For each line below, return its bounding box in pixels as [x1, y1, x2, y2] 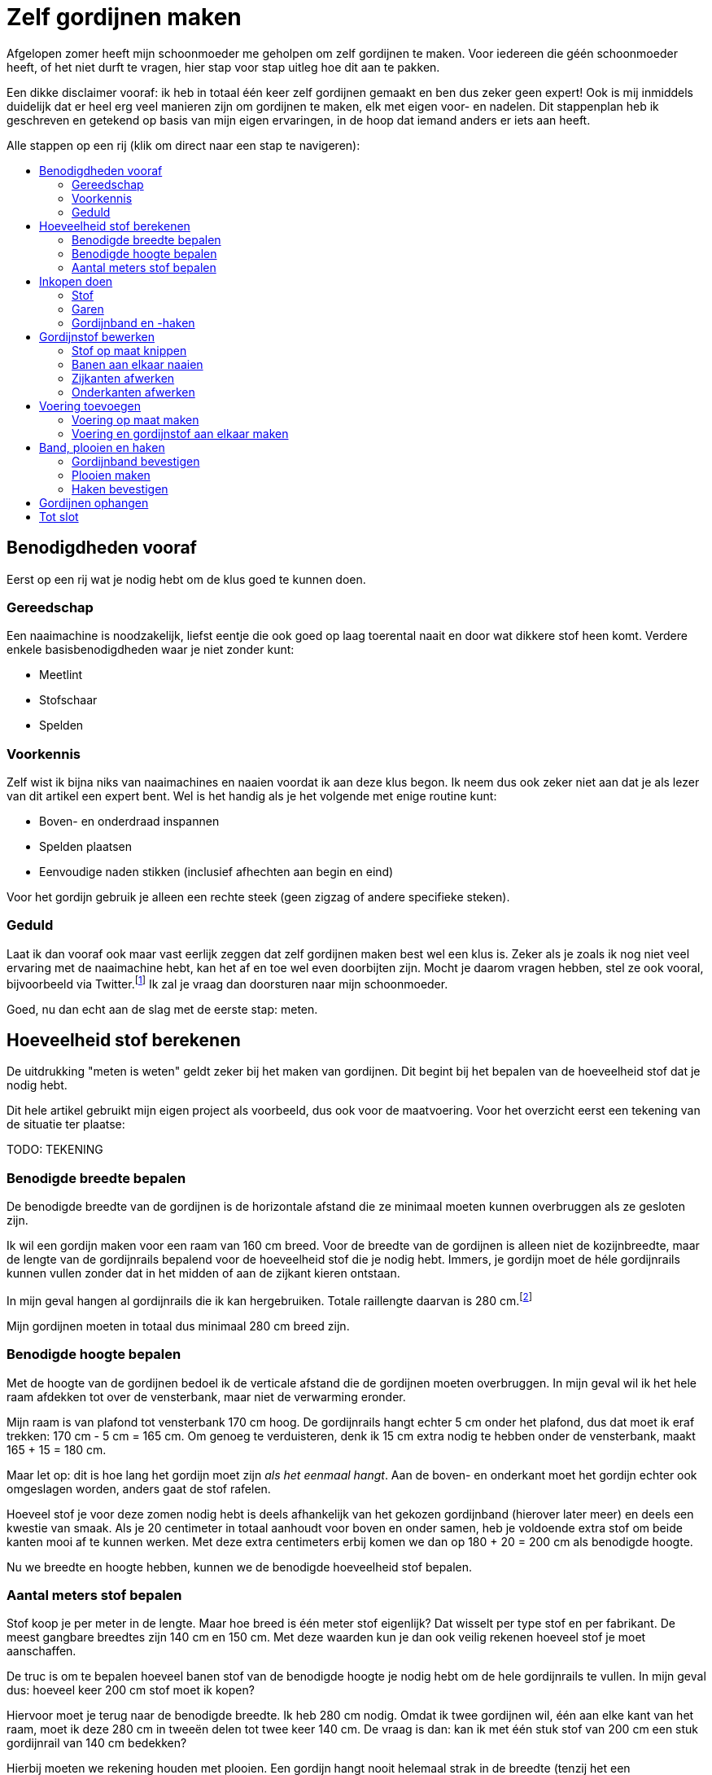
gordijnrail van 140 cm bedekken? [7, 1736, 187, 1751]
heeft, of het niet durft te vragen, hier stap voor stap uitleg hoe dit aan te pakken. [7, 59, 440, 74]
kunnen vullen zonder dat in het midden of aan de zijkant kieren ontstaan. [7, 1266, 400, 1281]
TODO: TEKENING [7, 1142, 103, 1157]
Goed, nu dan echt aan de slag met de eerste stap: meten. [7, 1001, 318, 1016]
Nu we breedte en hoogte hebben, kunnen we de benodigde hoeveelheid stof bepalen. [7, 1559, 473, 1574]
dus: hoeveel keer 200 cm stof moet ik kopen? [7, 1683, 255, 1698]
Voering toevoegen [39, 398, 141, 413]
